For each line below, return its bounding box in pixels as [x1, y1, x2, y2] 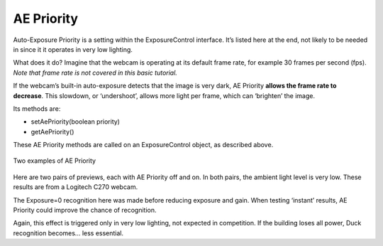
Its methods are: [13, 104, 61, 113]
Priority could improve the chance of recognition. [13, 206, 157, 215]
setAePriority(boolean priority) [30, 117, 121, 126]
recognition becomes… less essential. [13, 228, 124, 237]
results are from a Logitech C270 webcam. [13, 183, 138, 191]
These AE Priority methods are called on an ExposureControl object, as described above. [13, 141, 274, 149]
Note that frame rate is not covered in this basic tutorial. [13, 68, 177, 77]
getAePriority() [30, 127, 74, 136]
